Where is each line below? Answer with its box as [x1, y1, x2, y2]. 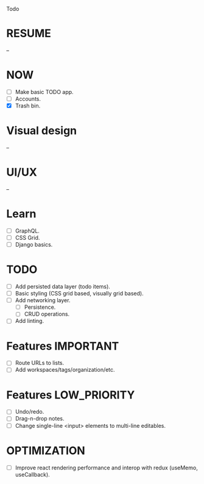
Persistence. [24, 303, 56, 311]
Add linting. [15, 317, 44, 325]
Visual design [6, 124, 77, 138]
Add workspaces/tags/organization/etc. [15, 366, 115, 374]
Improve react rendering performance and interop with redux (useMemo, [15, 464, 198, 471]
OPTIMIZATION [6, 444, 85, 457]
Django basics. [15, 241, 53, 248]
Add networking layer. [15, 297, 71, 304]
